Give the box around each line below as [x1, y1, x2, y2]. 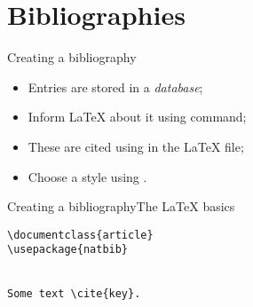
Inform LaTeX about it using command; [28, 107, 247, 126]
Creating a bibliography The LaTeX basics [7, 197, 235, 216]
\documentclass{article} [7, 228, 154, 241]
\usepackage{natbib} [7, 243, 129, 256]
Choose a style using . [28, 167, 147, 185]
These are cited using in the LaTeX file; [28, 137, 244, 155]
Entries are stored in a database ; [28, 77, 203, 96]
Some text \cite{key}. [7, 287, 141, 301]
